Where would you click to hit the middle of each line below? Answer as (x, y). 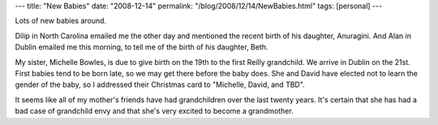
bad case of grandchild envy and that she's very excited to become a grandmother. (154, 111)
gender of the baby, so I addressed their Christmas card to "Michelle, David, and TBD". (160, 84)
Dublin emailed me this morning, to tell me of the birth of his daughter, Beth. (142, 47)
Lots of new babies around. (61, 21)
